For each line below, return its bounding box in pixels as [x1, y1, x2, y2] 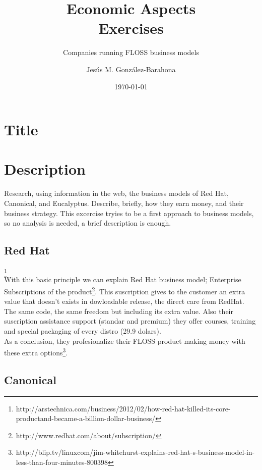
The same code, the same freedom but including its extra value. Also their [4, 305, 233, 316]
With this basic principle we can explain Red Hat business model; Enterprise [4, 274, 241, 285]
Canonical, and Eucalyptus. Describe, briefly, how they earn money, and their [4, 198, 244, 208]
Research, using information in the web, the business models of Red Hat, [4, 188, 229, 198]
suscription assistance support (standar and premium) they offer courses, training [4, 316, 256, 326]
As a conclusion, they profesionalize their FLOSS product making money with [4, 335, 245, 346]
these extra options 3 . [4, 346, 68, 357]
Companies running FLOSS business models [63, 47, 199, 58]
